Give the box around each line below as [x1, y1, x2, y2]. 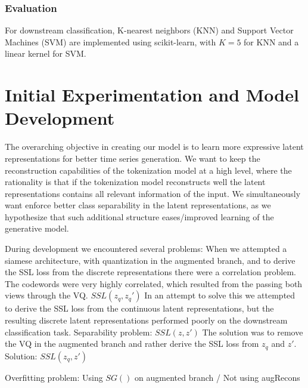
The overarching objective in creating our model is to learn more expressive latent [5, 140, 304, 153]
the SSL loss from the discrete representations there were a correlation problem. [5, 266, 296, 278]
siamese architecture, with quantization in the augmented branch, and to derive [5, 254, 295, 266]
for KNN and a [244, 35, 299, 48]
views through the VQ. [5, 289, 88, 301]
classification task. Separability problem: [5, 325, 153, 338]
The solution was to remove [202, 325, 303, 338]
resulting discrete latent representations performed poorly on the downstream [5, 314, 288, 327]
